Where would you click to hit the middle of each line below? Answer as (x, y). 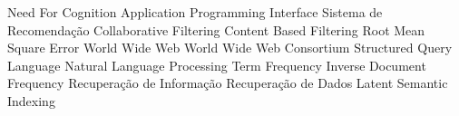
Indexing (31, 100)
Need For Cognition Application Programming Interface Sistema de (195, 12)
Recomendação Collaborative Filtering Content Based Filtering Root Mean (216, 29)
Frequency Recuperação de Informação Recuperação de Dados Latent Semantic (228, 83)
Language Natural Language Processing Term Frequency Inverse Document (217, 65)
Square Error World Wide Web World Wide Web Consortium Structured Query (230, 48)
